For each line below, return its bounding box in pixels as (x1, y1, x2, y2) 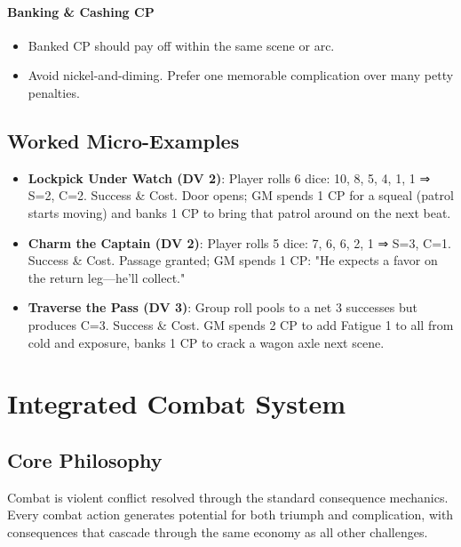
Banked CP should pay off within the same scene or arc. (28, 36, 335, 54)
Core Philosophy (7, 446, 163, 473)
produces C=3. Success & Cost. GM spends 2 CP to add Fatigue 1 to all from (28, 315, 454, 334)
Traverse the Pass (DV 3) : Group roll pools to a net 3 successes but (28, 298, 417, 317)
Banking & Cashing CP (7, 2, 155, 20)
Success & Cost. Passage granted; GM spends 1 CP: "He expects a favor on (28, 251, 438, 269)
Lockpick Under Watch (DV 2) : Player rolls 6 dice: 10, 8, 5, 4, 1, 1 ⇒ (28, 168, 431, 187)
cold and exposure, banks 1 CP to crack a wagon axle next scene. (28, 333, 385, 351)
